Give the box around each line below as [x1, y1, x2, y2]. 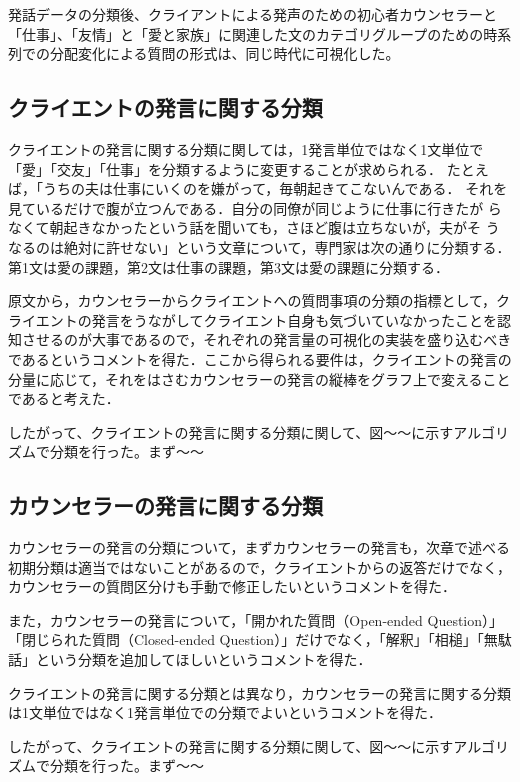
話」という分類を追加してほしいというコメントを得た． [8, 649, 372, 670]
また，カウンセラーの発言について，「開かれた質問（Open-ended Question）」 [8, 609, 504, 630]
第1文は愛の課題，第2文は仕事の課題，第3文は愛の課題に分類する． [8, 256, 449, 277]
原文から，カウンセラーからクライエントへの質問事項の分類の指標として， [8, 290, 497, 311]
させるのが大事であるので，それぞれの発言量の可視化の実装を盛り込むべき [21, 329, 512, 350]
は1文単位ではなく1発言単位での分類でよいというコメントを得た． [8, 702, 442, 723]
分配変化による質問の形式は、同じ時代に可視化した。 [49, 43, 400, 64]
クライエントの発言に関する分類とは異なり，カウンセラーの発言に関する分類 [8, 682, 511, 703]
